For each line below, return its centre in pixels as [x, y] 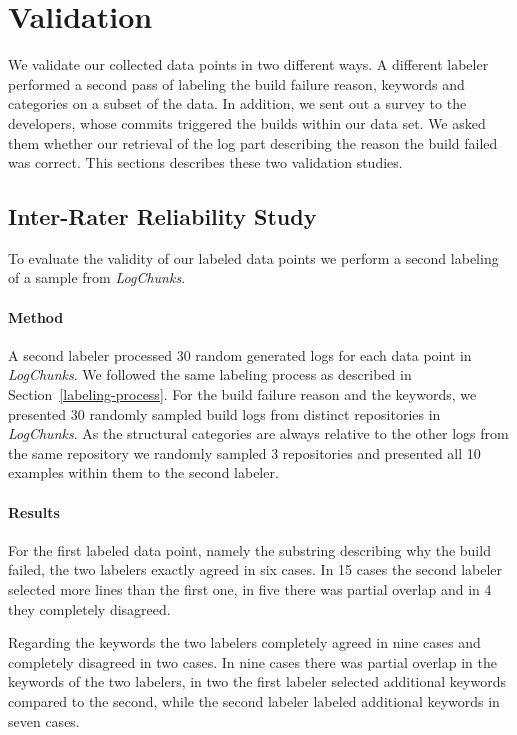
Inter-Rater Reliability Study [162, 216]
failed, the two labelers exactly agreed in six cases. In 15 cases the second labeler [255, 569]
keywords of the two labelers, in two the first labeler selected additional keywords [257, 681]
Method [36, 316]
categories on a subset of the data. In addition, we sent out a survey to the [237, 103]
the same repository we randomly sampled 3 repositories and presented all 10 [244, 452]
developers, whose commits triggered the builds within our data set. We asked [247, 122]
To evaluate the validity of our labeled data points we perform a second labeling [253, 257]
